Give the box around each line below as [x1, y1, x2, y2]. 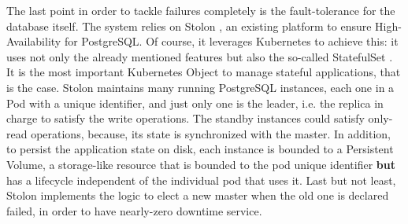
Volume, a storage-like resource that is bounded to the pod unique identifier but [6, 156, 395, 172]
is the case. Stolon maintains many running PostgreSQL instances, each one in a [6, 79, 395, 95]
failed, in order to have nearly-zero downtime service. [6, 202, 262, 218]
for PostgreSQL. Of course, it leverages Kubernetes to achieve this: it [64, 33, 399, 50]
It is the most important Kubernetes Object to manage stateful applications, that [6, 64, 401, 80]
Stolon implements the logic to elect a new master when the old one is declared [6, 187, 389, 204]
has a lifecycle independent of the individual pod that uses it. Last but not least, [6, 171, 396, 188]
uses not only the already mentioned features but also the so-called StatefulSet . [6, 48, 393, 64]
